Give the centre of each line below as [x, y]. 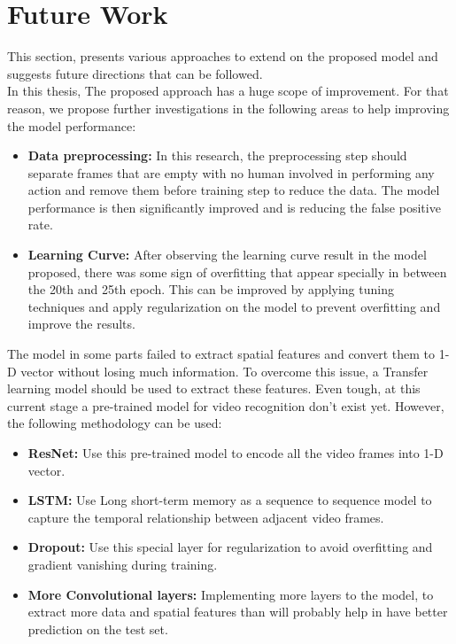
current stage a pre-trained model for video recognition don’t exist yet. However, [226, 405]
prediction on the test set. [98, 628]
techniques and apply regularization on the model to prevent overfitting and [234, 306]
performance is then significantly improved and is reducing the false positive [234, 207]
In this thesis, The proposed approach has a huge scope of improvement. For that [228, 91]
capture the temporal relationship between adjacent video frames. [206, 517]
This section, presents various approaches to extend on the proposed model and [223, 56]
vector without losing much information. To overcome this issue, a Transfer [224, 371]
